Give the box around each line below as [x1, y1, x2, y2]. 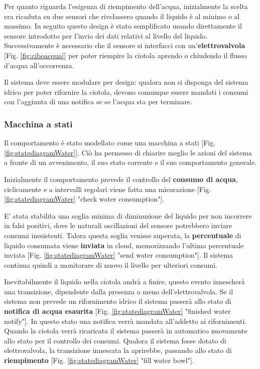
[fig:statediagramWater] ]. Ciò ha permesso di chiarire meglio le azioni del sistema [4, 147, 252, 157]
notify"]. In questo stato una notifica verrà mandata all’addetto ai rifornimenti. [4, 315, 247, 326]
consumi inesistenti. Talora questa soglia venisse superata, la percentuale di [4, 230, 241, 240]
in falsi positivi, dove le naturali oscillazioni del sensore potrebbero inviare [4, 220, 232, 231]
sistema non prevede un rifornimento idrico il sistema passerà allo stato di [4, 296, 231, 306]
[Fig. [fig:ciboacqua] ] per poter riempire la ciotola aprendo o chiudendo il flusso [4, 50, 247, 60]
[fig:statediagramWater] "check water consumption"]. [4, 194, 165, 204]
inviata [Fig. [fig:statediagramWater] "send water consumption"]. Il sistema [4, 250, 233, 260]
